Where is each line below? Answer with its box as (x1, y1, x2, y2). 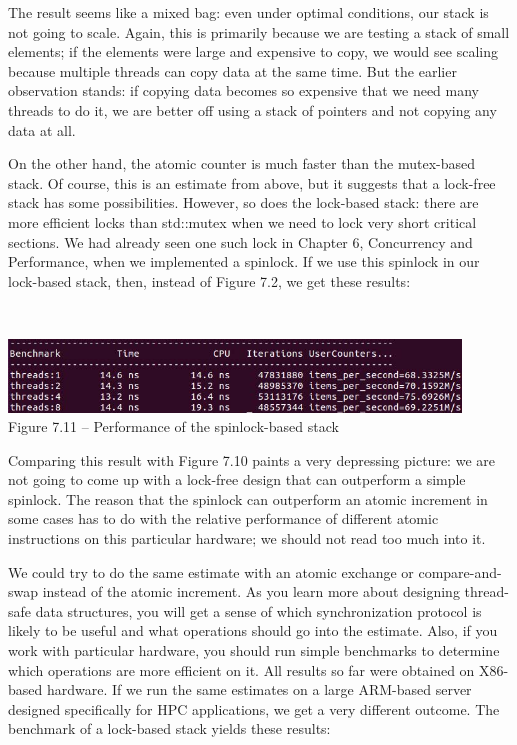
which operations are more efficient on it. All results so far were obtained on (8, 659, 475, 680)
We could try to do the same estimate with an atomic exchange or (8, 561, 414, 582)
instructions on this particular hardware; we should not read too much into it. (8, 528, 486, 549)
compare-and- (418, 561, 502, 582)
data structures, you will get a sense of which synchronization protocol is (35, 600, 482, 621)
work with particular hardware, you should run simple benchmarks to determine (8, 640, 500, 661)
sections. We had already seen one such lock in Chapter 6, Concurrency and (8, 231, 473, 252)
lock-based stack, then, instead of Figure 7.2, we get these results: (8, 270, 411, 291)
